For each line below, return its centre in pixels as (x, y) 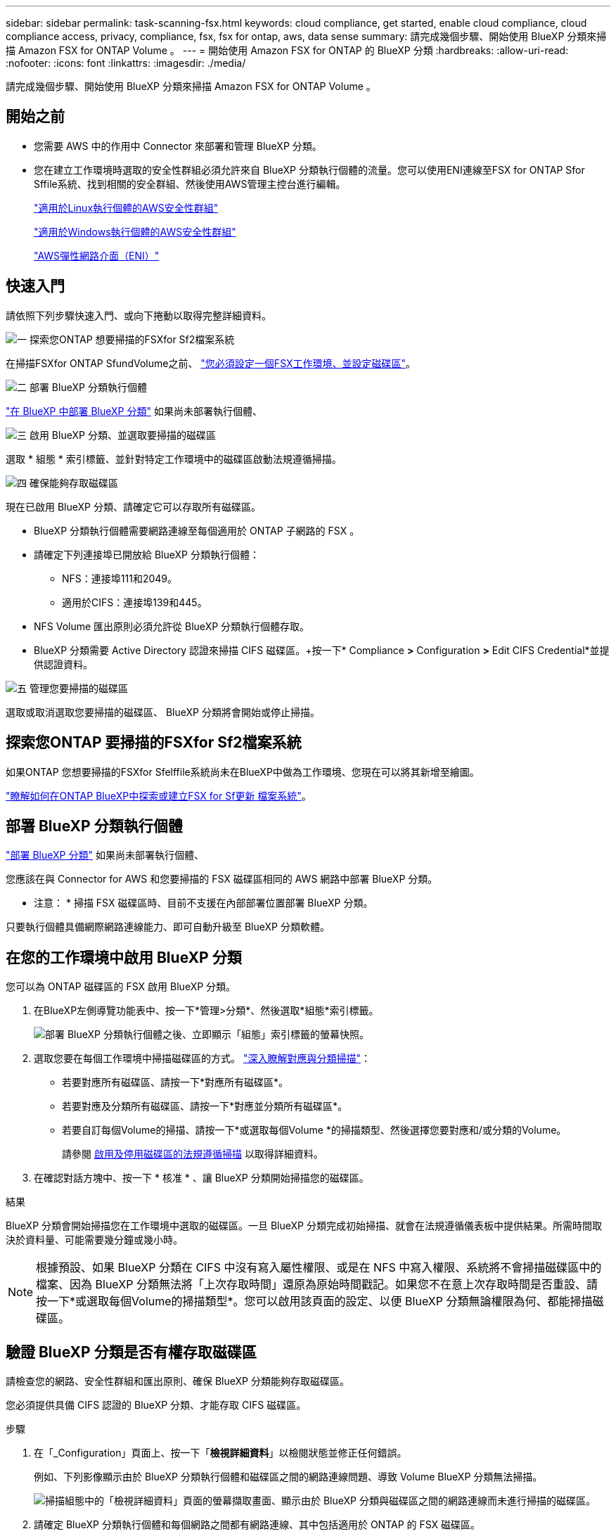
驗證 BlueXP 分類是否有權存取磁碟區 (131, 1352)
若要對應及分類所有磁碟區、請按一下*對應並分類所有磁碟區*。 (205, 1106)
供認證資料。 (63, 664)
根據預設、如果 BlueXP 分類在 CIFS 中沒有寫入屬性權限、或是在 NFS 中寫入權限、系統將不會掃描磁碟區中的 (319, 1268)
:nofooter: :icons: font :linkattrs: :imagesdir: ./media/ (126, 63)
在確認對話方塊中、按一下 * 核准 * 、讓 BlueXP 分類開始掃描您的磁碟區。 (201, 1178)
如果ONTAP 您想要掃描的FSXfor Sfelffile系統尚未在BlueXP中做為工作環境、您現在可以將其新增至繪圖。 (243, 772)
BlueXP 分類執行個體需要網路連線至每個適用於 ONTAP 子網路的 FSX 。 (197, 530)
